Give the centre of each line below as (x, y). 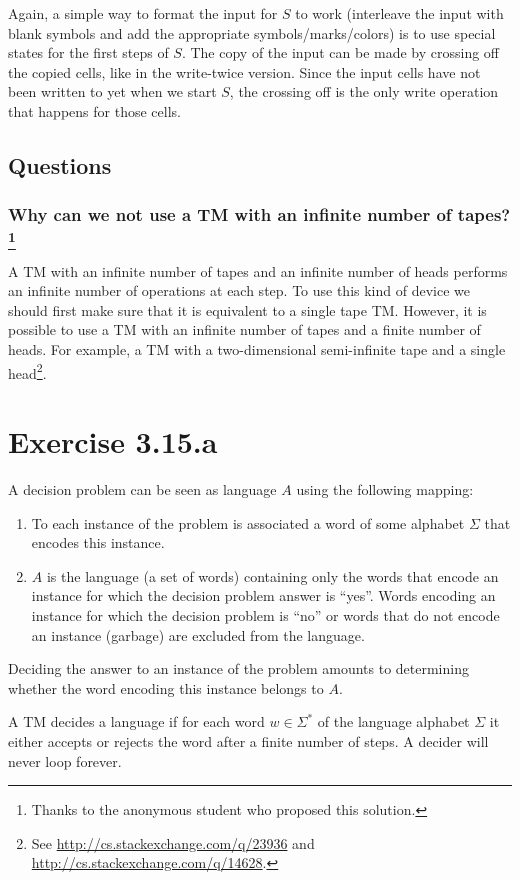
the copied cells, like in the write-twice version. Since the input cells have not (244, 71)
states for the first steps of (88, 52)
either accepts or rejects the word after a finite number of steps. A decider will (248, 740)
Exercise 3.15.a (113, 441)
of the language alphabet (393, 721)
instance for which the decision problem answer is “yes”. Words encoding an (263, 595)
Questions (60, 164)
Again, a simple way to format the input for (143, 13)
